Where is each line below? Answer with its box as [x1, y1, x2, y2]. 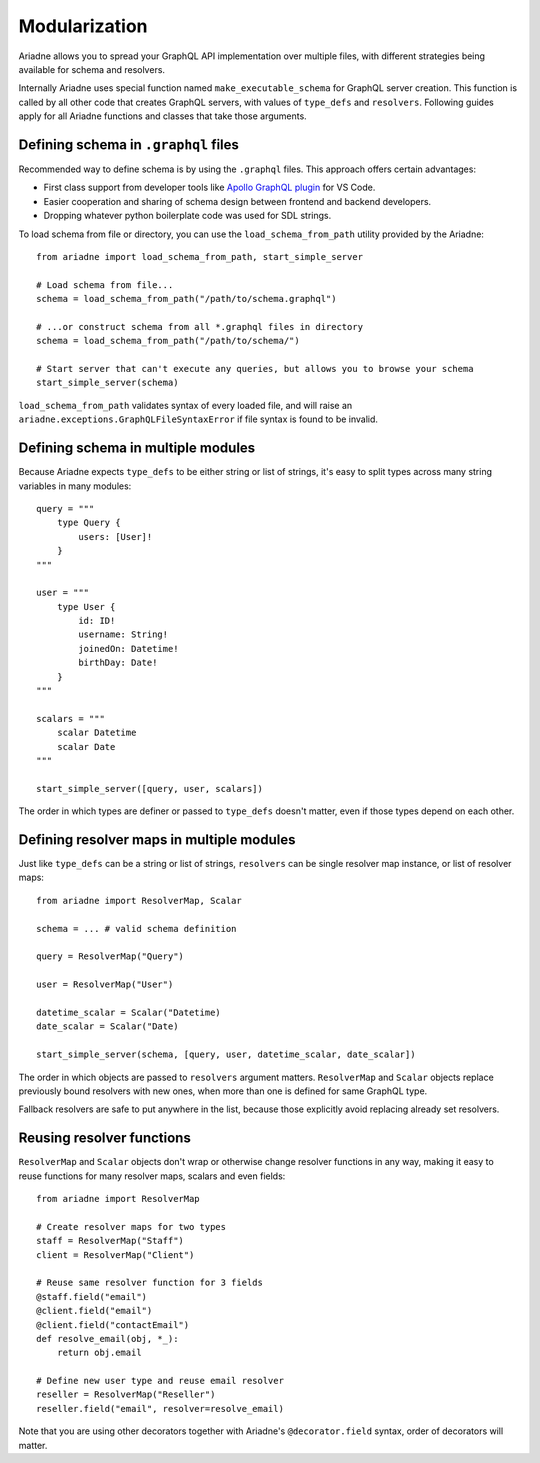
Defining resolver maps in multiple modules [18, 831, 296, 848]
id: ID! [78, 615, 116, 627]
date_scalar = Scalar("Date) [36, 1021, 179, 1032]
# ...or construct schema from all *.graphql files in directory [36, 321, 364, 332]
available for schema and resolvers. [18, 63, 165, 75]
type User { [56, 601, 116, 612]
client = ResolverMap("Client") [36, 1249, 195, 1260]
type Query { [56, 517, 121, 529]
